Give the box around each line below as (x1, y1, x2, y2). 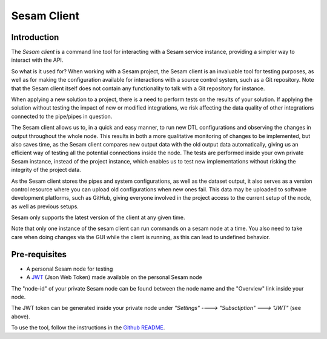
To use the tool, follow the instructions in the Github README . (11, 324, 165, 331)
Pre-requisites (11, 249, 67, 260)
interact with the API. (11, 56, 64, 64)
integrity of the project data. (11, 166, 81, 174)
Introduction (11, 32, 59, 42)
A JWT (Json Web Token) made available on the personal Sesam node (26, 274, 203, 281)
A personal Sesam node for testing (26, 265, 113, 272)
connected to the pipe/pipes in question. (11, 113, 113, 120)
